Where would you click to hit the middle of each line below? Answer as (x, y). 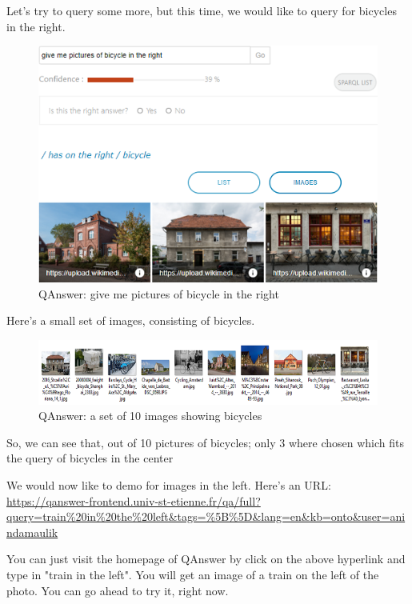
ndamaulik (32, 532)
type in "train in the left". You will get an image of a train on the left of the (193, 574)
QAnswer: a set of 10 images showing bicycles (150, 416)
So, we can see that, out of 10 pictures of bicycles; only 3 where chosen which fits (206, 442)
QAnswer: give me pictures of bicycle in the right (159, 293)
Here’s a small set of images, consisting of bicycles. (131, 320)
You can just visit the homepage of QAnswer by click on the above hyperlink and (206, 559)
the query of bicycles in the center (90, 458)
